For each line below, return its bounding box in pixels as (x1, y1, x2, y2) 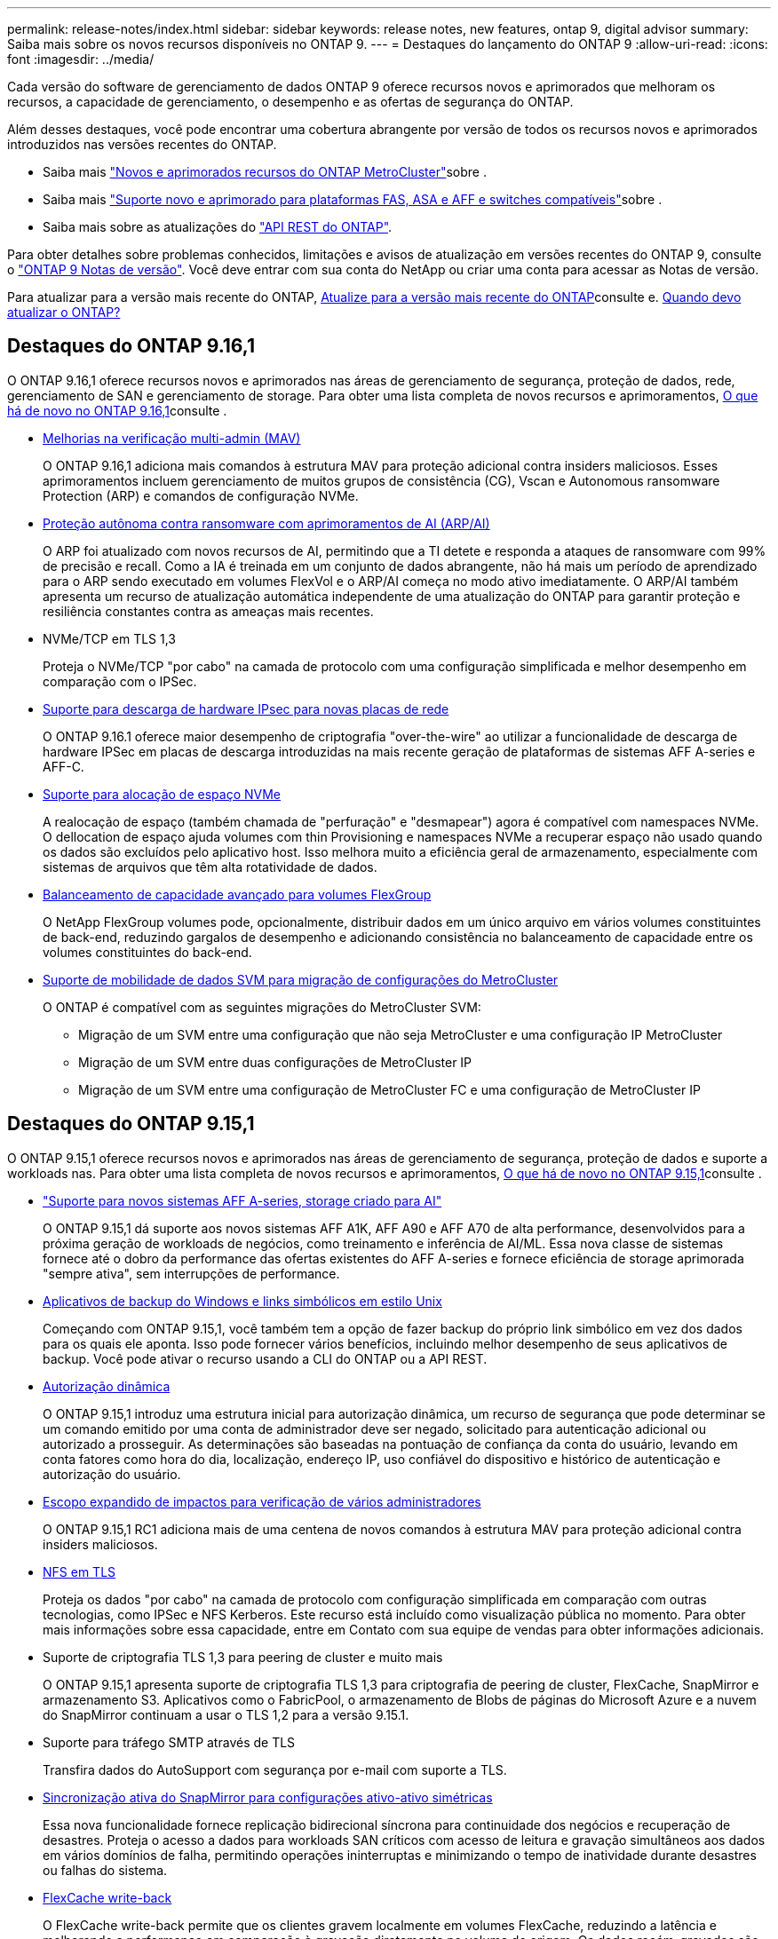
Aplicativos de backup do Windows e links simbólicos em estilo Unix (43, 1293, 442, 1309)
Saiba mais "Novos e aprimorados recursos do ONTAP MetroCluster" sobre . (43, 164, 487, 179)
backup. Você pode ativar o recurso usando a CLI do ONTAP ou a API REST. (43, 1350, 488, 1366)
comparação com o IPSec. (43, 673, 197, 689)
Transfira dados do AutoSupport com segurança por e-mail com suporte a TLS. (43, 1761, 507, 1777)
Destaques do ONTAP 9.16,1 (7, 335, 256, 358)
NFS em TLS (43, 1563, 116, 1579)
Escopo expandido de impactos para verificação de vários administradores (43, 1493, 481, 1509)
